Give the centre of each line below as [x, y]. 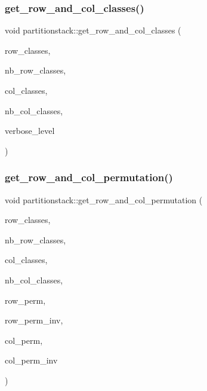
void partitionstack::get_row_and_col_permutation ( [104, 199]
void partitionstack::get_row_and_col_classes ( [93, 30]
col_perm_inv [31, 360]
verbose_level [30, 131]
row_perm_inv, [34, 320]
